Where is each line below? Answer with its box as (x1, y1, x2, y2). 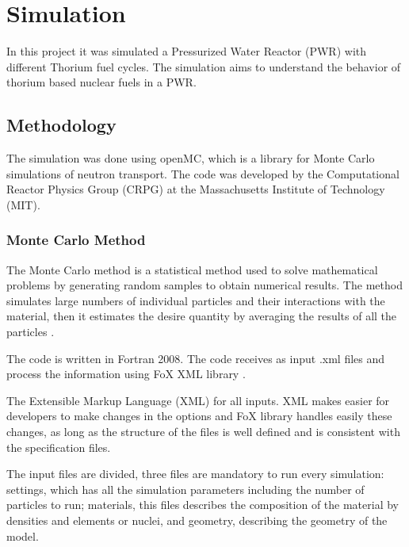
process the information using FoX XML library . (6, 365, 246, 382)
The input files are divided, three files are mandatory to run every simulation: (6, 465, 384, 482)
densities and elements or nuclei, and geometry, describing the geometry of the (6, 512, 388, 529)
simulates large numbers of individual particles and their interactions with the (6, 292, 385, 308)
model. (6, 527, 39, 544)
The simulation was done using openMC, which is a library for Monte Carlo (6, 150, 375, 166)
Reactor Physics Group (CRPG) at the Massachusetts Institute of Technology (6, 181, 385, 197)
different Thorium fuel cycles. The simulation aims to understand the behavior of (6, 58, 401, 75)
